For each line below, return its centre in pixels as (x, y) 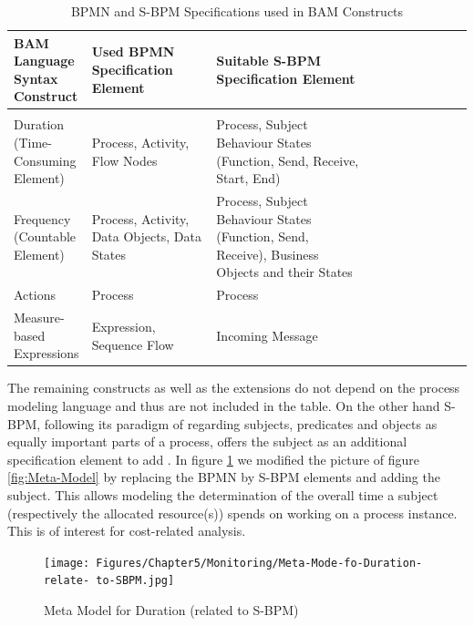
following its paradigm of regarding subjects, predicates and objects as (241, 423)
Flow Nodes (124, 160)
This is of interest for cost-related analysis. (127, 531)
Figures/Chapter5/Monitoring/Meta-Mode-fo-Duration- (259, 563)
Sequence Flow (133, 344)
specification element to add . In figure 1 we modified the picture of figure (214, 459)
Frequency (42, 218)
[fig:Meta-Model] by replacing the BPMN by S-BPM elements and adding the (224, 477)
